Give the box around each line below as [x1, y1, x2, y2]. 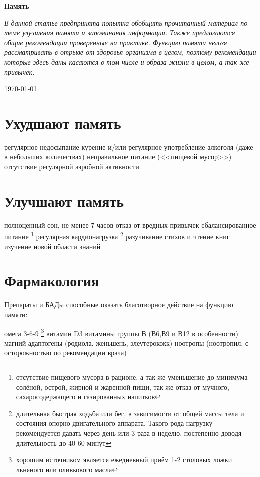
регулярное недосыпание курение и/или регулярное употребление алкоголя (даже [4, 141, 253, 152]
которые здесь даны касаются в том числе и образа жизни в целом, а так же [4, 56, 249, 67]
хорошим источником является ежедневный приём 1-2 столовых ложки [16, 454, 232, 465]
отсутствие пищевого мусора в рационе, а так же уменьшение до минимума [16, 371, 248, 382]
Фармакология [4, 270, 99, 291]
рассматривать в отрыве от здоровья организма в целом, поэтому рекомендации [4, 47, 256, 57]
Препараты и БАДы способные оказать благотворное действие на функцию [4, 299, 233, 310]
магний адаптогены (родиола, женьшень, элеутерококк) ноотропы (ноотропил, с [4, 337, 248, 348]
